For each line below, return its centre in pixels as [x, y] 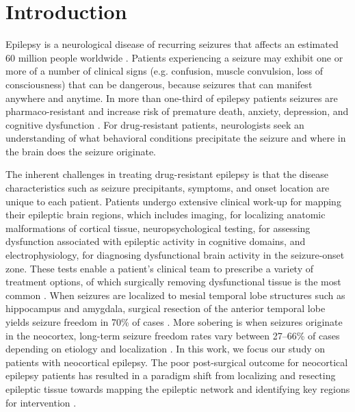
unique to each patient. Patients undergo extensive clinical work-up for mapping [173, 201]
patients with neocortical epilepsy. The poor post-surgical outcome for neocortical [177, 362]
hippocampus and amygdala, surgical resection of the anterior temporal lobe [166, 308]
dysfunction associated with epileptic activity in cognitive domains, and [156, 241]
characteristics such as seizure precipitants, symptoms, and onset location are [168, 188]
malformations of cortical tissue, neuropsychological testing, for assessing [158, 228]
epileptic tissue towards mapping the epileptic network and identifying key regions [178, 388]
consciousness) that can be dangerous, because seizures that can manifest [159, 84]
